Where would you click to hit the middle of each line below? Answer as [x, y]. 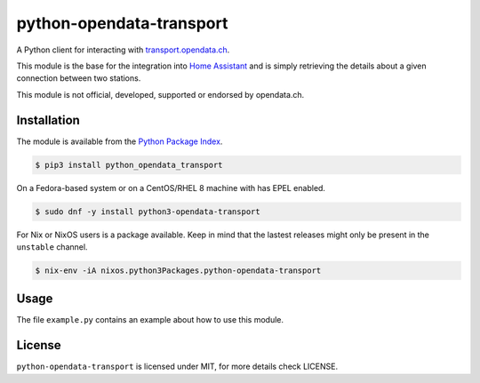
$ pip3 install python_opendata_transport [129, 165]
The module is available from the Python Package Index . [120, 141]
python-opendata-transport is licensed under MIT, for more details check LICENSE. [177, 367]
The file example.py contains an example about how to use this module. [150, 320]
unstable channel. [52, 247]
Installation [48, 120]
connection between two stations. [79, 78]
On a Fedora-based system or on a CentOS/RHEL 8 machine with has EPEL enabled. [171, 188]
